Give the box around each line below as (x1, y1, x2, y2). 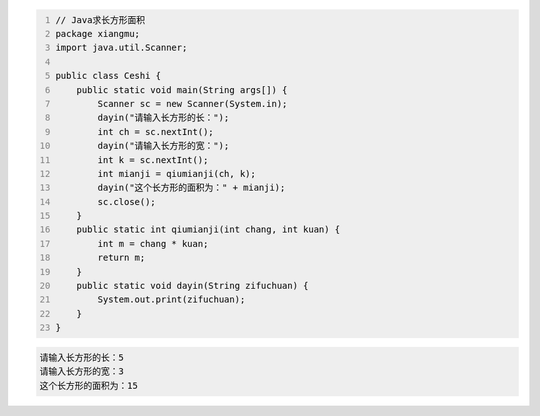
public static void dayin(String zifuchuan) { (76, 280, 309, 292)
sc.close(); (97, 196, 157, 207)
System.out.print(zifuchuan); (97, 294, 246, 305)
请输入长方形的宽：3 (39, 366, 125, 377)
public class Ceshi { (55, 70, 162, 82)
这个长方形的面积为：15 (39, 380, 139, 391)
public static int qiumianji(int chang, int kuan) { (76, 224, 341, 235)
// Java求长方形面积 (55, 14, 145, 25)
